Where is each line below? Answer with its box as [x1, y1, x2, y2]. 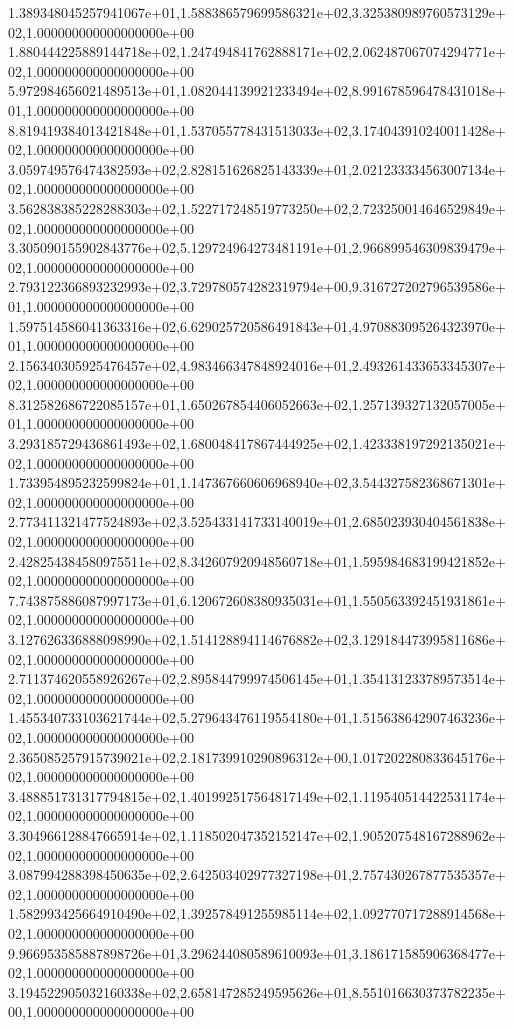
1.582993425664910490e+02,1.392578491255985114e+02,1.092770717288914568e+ [8, 903, 506, 924]
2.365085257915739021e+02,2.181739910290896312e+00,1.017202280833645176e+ [8, 746, 506, 767]
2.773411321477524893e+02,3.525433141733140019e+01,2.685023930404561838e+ [8, 511, 506, 532]
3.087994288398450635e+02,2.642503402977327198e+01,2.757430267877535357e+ [8, 864, 506, 885]
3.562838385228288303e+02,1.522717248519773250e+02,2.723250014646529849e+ [8, 197, 506, 218]
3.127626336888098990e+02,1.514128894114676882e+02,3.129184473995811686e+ [8, 629, 506, 649]
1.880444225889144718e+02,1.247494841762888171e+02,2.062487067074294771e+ [8, 41, 506, 62]
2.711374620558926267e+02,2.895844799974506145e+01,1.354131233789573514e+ [8, 668, 506, 689]
